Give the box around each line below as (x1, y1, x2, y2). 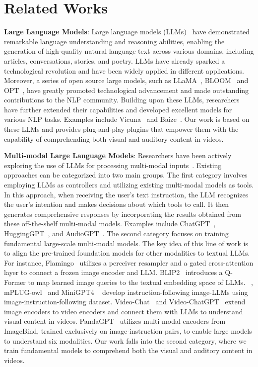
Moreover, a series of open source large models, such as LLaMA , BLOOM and (4, 75, 249, 86)
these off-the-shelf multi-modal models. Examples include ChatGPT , (4, 218, 216, 229)
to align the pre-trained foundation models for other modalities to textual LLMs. (4, 248, 250, 258)
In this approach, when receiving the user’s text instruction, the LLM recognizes (4, 189, 249, 199)
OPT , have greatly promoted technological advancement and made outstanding (4, 85, 249, 95)
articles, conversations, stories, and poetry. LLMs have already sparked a (4, 55, 225, 66)
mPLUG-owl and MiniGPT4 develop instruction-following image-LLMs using (4, 286, 248, 297)
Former (4, 276, 26, 287)
